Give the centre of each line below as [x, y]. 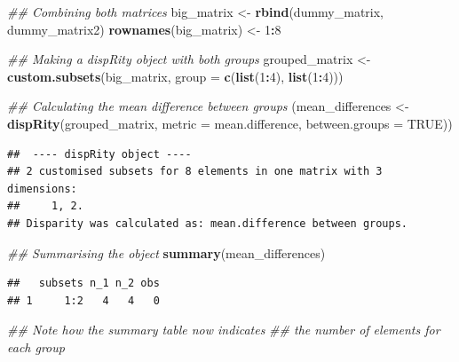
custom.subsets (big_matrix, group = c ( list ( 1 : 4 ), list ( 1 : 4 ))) [175, 76]
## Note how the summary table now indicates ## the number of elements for [224, 330]
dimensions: [42, 189]
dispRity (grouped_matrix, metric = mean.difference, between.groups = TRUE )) [230, 123]
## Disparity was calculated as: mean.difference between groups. [208, 223]
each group [36, 346]
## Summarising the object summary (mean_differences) [166, 252]
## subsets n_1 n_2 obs [83, 283]
